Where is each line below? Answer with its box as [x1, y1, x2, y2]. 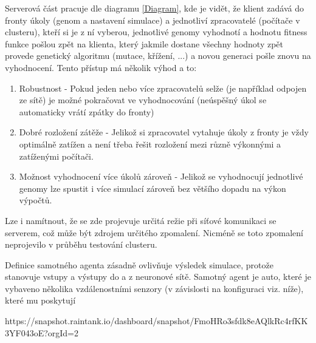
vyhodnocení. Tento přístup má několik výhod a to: [5, 61, 197, 73]
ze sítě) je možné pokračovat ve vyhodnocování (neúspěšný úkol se [19, 93, 267, 106]
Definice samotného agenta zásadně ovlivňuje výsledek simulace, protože [5, 258, 273, 271]
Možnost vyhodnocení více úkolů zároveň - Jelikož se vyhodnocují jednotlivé [19, 170, 303, 183]
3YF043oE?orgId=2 [5, 326, 79, 339]
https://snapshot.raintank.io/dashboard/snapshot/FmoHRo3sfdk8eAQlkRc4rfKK [5, 314, 308, 327]
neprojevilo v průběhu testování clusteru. [5, 238, 157, 251]
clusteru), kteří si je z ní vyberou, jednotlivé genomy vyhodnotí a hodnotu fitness [5, 25, 307, 38]
